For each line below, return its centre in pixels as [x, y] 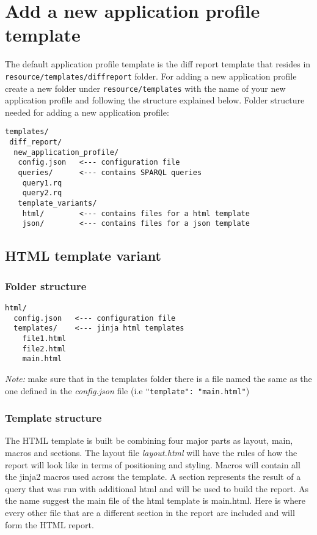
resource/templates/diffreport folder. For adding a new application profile [151, 76]
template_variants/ [57, 203]
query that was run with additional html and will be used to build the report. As [157, 488]
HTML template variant [83, 256]
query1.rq [42, 183]
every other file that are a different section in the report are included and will [150, 512]
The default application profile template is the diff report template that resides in [158, 64]
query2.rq [42, 193]
